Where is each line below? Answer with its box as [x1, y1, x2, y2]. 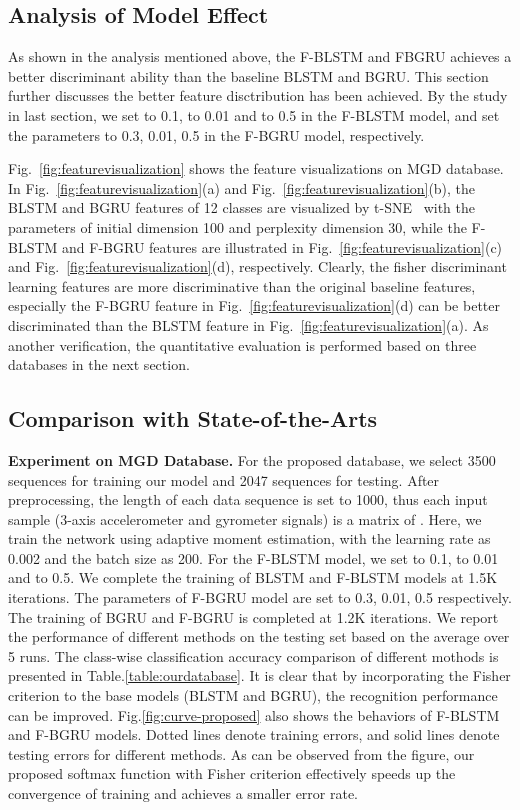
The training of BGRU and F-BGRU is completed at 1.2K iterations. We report [8, 606, 499, 627]
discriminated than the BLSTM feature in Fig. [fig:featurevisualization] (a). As [8, 314, 489, 335]
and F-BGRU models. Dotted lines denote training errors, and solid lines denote [8, 724, 500, 745]
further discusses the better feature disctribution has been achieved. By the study [8, 85, 508, 106]
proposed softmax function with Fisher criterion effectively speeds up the [8, 763, 456, 784]
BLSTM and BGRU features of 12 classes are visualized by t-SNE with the [8, 197, 475, 218]
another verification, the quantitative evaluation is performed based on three [8, 334, 477, 355]
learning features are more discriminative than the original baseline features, [8, 275, 476, 296]
